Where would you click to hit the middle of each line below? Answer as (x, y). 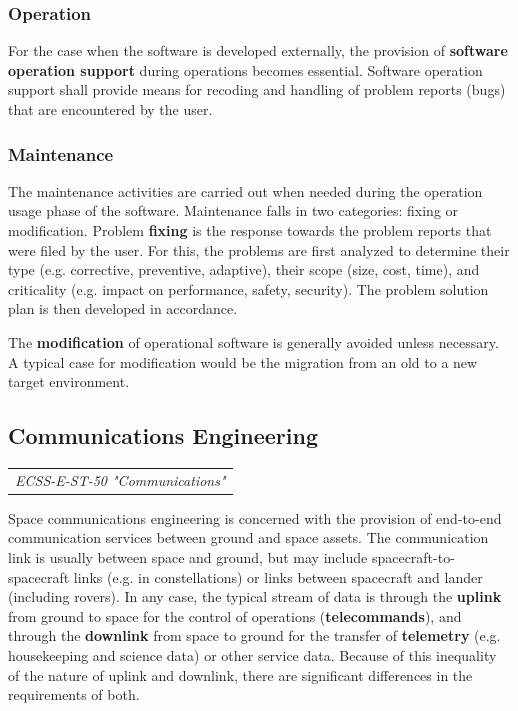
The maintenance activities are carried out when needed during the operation (245, 190)
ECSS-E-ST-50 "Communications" (120, 479)
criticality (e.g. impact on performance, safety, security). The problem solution (248, 288)
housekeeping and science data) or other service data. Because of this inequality (252, 654)
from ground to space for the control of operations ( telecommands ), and (235, 615)
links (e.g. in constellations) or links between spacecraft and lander (278, 576)
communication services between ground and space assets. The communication (248, 537)
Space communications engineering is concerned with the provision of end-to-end (255, 517)
